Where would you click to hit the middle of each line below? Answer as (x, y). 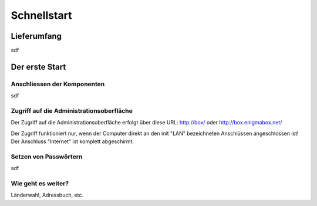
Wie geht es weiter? (40, 184)
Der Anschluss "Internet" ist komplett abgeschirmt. (72, 141)
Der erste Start (38, 67)
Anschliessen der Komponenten (58, 84)
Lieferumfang (36, 36)
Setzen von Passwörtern (47, 157)
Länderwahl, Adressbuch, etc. (47, 195)
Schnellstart (42, 15)
